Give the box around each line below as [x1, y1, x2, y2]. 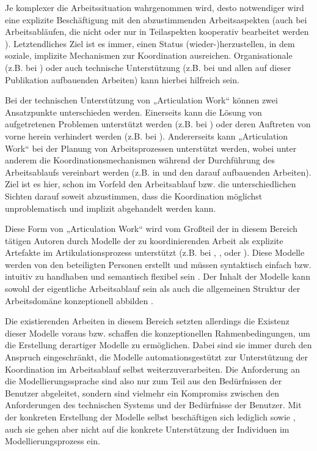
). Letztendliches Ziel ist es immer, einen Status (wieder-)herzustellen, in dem [5, 37, 295, 50]
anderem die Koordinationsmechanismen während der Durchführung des [5, 154, 275, 166]
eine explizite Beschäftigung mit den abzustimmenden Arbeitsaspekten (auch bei [5, 13, 307, 26]
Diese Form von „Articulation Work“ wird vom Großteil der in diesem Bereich [5, 222, 298, 235]
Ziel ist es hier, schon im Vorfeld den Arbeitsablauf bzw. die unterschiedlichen [5, 177, 296, 190]
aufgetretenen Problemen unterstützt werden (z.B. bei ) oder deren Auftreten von [5, 117, 311, 130]
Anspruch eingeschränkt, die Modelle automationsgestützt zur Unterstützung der [5, 351, 308, 363]
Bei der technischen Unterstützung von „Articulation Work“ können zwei [5, 94, 278, 106]
